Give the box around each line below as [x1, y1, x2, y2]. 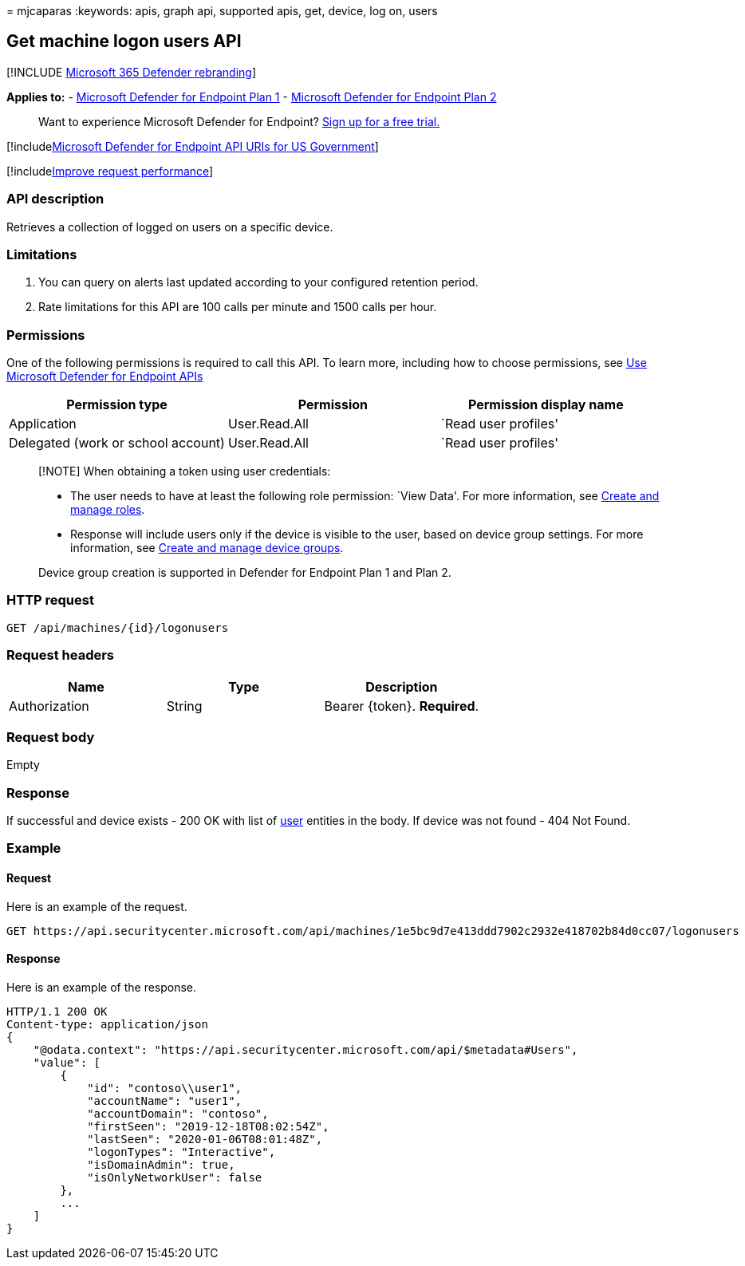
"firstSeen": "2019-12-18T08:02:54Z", [87, 1119, 329, 1133]
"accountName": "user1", [87, 1094, 242, 1107]
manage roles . [70, 503, 145, 517]
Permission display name [467, 396, 624, 413]
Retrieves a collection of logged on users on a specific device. [6, 219, 333, 234]
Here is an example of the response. [6, 980, 197, 994]
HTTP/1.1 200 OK [6, 1004, 108, 1018]
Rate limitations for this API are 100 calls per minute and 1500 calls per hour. [38, 300, 437, 314]
